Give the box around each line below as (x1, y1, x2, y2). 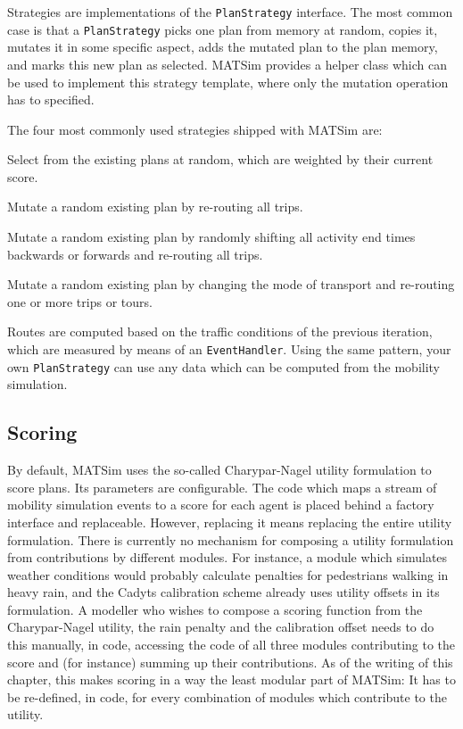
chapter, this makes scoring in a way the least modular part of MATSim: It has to (7, 670, 456, 689)
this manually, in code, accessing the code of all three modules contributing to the (7, 635, 456, 654)
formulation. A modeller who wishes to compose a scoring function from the (7, 600, 423, 618)
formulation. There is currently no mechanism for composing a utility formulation (7, 530, 454, 549)
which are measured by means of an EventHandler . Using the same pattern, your (7, 340, 451, 359)
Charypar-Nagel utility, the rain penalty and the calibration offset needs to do (7, 617, 434, 636)
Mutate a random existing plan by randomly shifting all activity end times (7, 228, 416, 246)
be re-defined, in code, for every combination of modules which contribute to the (7, 687, 447, 706)
